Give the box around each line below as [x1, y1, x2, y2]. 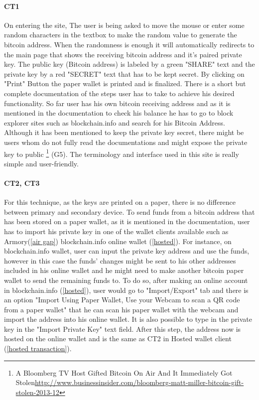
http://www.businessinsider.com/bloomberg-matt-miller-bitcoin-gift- [34, 377, 244, 388]
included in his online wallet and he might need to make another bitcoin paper [4, 265, 244, 275]
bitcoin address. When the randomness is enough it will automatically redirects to [4, 39, 255, 49]
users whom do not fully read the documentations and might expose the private [4, 136, 248, 147]
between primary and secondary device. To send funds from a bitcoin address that [4, 206, 255, 217]
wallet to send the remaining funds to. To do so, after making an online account [4, 274, 248, 285]
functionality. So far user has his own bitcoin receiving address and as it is [4, 98, 231, 108]
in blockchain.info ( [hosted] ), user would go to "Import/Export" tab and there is [4, 284, 249, 295]
